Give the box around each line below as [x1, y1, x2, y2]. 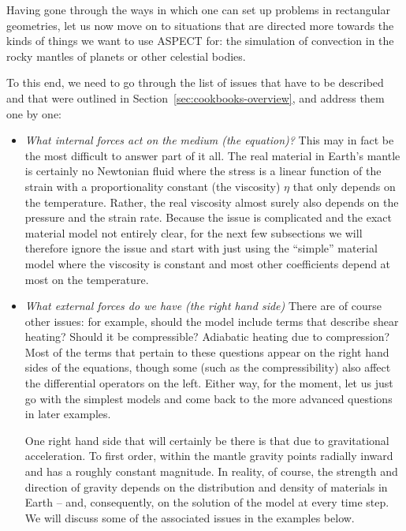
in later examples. [24, 406, 111, 422]
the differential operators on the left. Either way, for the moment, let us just [24, 375, 393, 391]
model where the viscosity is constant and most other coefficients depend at [24, 255, 391, 271]
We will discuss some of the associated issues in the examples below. [24, 509, 355, 525]
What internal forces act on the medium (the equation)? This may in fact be [24, 132, 394, 148]
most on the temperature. [24, 271, 149, 287]
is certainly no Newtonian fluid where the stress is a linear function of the [24, 163, 382, 179]
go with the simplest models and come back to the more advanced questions [24, 390, 393, 406]
